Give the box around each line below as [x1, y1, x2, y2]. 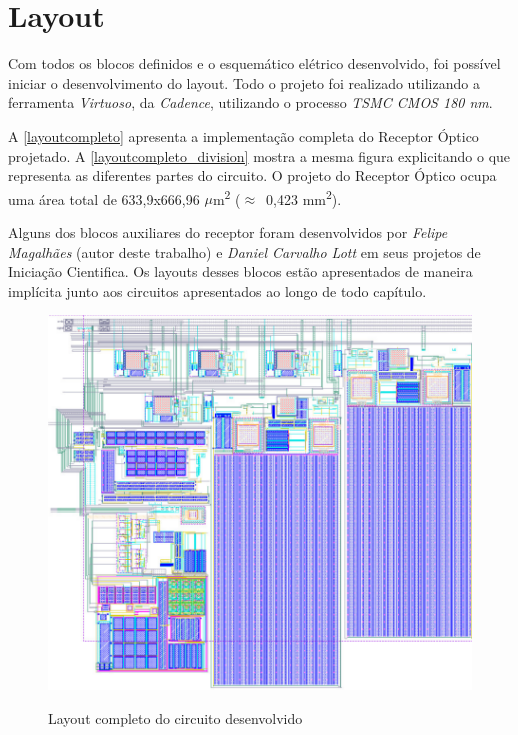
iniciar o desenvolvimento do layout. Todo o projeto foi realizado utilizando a [8, 72, 480, 93]
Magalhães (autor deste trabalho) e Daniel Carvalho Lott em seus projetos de [8, 241, 481, 262]
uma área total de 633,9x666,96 [8, 188, 200, 209]
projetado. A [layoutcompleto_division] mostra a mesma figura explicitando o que [8, 145, 511, 166]
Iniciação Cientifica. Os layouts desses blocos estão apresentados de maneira [8, 261, 473, 282]
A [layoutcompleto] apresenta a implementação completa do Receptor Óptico [8, 125, 479, 146]
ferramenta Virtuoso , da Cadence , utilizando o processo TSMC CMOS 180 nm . [8, 92, 493, 113]
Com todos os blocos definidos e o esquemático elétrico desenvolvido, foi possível [8, 53, 501, 74]
